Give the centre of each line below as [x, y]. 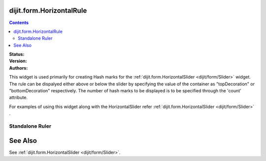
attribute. [18, 98]
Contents [19, 23]
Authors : [18, 68]
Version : [18, 61]
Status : [17, 54]
